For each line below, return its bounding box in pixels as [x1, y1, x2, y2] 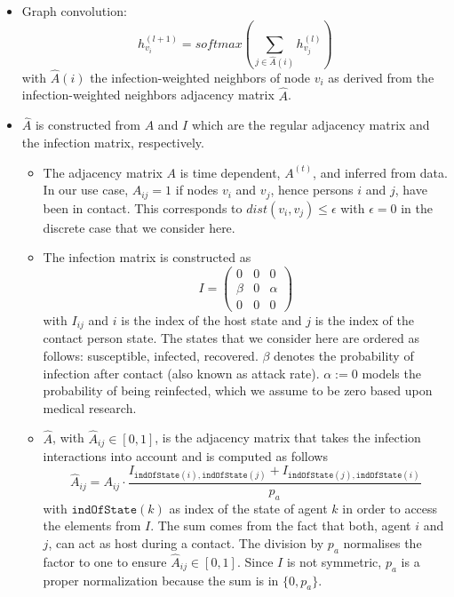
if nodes [175, 180, 219, 199]
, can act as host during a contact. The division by [48, 533, 324, 552]
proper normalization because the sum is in [43, 570, 279, 589]
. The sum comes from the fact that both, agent [150, 516, 411, 535]
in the [401, 198, 433, 217]
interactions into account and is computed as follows [43, 447, 328, 466]
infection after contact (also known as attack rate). [43, 363, 320, 382]
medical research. [43, 398, 137, 417]
